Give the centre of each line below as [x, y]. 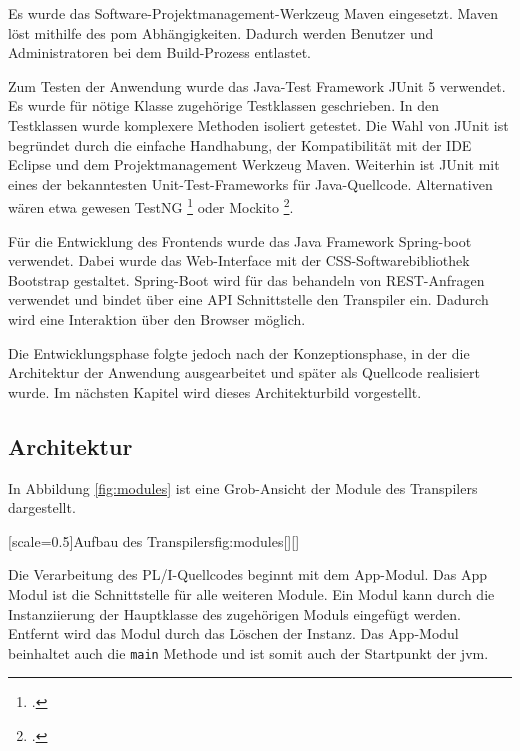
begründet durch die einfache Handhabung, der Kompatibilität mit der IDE [240, 144]
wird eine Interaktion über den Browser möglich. [157, 318]
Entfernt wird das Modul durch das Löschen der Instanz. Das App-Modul [233, 633]
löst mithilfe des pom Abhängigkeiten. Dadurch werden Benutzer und [221, 32]
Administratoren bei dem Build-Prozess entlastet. [159, 52]
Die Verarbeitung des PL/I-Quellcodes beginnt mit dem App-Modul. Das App [248, 574]
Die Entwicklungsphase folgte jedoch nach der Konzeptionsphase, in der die [239, 352]
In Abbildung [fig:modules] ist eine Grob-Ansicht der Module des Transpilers [243, 487]
